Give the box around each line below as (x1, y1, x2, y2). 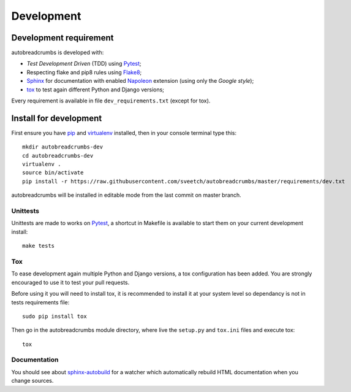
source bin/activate (22, 169, 84, 176)
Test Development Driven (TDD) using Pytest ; (26, 60, 142, 67)
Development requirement (11, 33, 114, 43)
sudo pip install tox (22, 313, 87, 320)
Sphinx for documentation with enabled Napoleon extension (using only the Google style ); (26, 77, 254, 85)
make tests (22, 242, 55, 250)
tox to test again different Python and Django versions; (26, 86, 165, 93)
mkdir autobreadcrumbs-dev (22, 144, 104, 150)
